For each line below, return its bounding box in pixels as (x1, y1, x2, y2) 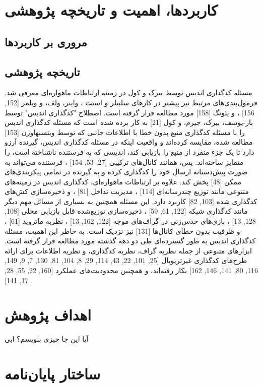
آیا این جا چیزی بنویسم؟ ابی (5, 334, 89, 344)
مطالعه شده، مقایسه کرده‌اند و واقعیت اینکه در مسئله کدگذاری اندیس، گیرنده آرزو (5, 137, 253, 147)
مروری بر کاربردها (5, 34, 87, 49)
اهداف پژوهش (5, 304, 91, 325)
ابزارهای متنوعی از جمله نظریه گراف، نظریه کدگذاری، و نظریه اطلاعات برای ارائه (5, 245, 252, 255)
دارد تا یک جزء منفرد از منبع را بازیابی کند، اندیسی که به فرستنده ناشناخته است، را (5, 146, 254, 157)
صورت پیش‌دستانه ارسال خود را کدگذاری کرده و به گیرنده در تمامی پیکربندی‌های (5, 166, 248, 177)
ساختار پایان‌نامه (5, 363, 101, 384)
